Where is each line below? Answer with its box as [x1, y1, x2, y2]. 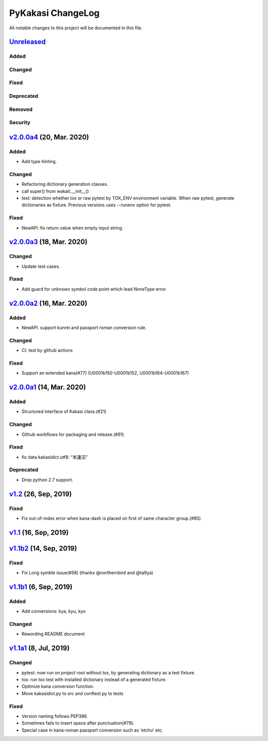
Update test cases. [21, 263, 61, 269]
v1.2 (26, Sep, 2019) [9, 490, 72, 498]
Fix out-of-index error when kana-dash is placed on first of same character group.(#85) [21, 515, 201, 521]
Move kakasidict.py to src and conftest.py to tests [21, 690, 124, 696]
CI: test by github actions [21, 347, 73, 353]
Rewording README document [21, 631, 85, 637]
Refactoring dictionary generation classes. [21, 181, 109, 187]
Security [9, 119, 31, 126]
